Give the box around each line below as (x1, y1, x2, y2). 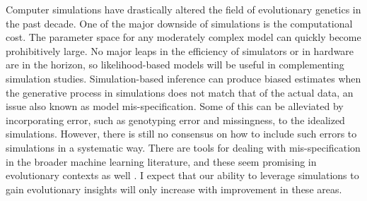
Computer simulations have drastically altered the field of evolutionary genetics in (6, 2, 361, 16)
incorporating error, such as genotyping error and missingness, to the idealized (6, 112, 345, 127)
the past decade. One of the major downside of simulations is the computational (6, 16, 353, 30)
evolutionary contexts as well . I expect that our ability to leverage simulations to (6, 168, 359, 183)
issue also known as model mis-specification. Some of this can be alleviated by (6, 99, 344, 114)
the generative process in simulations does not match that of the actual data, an (6, 85, 354, 99)
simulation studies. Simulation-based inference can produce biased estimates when (6, 71, 361, 85)
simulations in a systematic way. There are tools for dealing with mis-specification (6, 140, 361, 154)
